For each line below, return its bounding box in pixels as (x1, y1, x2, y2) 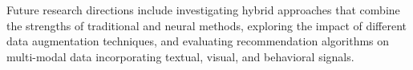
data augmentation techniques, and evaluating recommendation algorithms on (6, 33, 390, 49)
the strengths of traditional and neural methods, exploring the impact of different (6, 17, 407, 33)
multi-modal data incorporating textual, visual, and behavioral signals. (6, 48, 354, 64)
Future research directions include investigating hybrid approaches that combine (6, 2, 400, 17)
